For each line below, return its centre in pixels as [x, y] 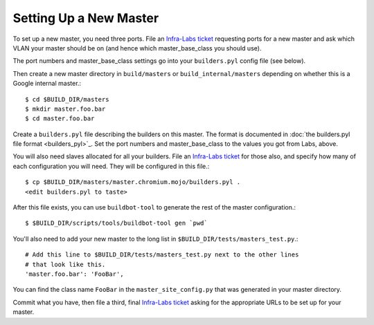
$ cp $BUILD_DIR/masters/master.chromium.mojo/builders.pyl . [133, 182]
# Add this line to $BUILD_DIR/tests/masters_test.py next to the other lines [162, 255]
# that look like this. [65, 264]
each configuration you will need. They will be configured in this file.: [111, 166]
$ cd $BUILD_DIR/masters [67, 99]
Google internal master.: [47, 84]
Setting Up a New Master [86, 18]
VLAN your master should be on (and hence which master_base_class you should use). [137, 48]
